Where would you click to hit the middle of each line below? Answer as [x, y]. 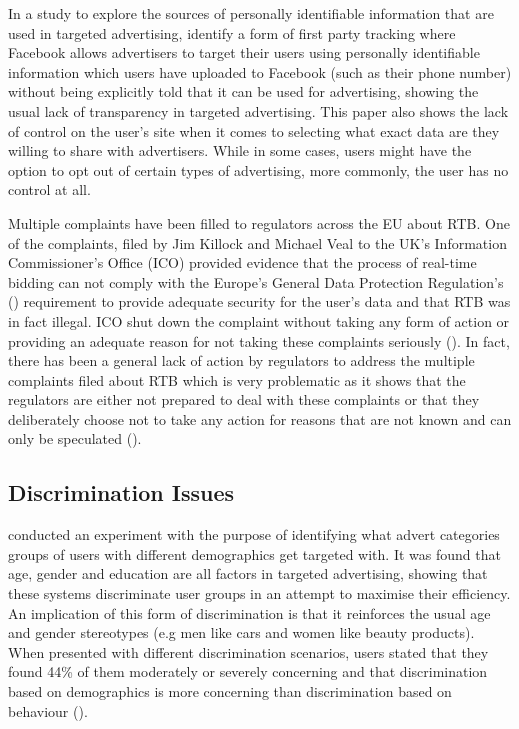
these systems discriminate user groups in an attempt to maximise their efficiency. [259, 593]
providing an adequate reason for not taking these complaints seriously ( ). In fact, [259, 340]
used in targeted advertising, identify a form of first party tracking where [232, 32]
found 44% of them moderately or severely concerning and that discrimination [248, 671]
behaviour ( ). [48, 710]
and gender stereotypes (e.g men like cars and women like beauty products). [241, 632]
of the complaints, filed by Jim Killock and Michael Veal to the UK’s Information [257, 242]
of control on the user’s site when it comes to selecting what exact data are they [254, 130]
